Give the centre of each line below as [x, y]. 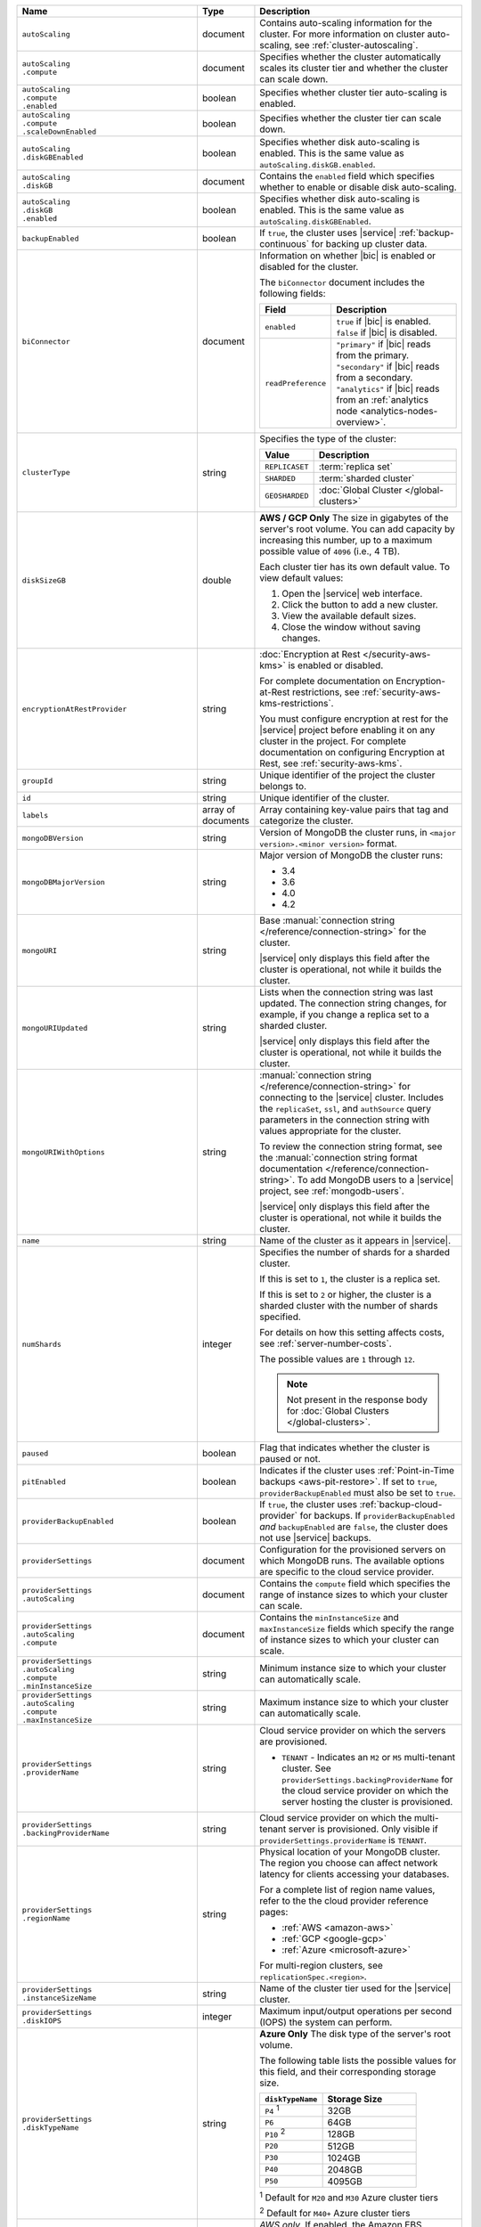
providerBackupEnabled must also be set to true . [358, 1493]
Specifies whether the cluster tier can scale [351, 118]
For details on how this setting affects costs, [352, 1332]
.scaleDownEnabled [59, 132]
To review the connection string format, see [351, 1146]
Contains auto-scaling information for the [346, 23]
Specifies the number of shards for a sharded [355, 1252]
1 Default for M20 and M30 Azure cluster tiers [349, 2197]
